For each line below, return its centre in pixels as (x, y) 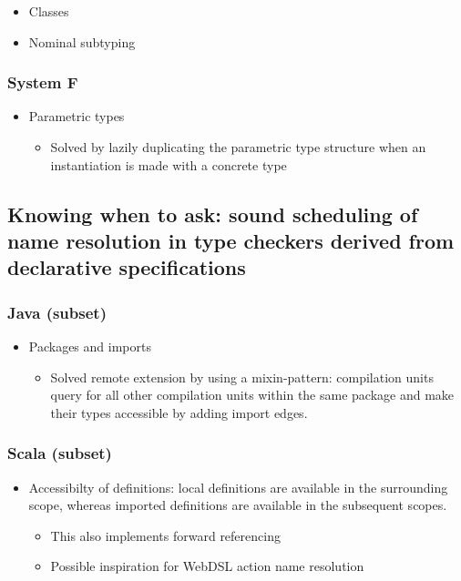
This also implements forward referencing (165, 535)
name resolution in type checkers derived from (231, 240)
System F (43, 82)
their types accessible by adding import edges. (179, 412)
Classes (49, 11)
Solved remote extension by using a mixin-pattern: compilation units (242, 377)
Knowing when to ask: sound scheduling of (213, 214)
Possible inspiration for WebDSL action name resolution (207, 566)
